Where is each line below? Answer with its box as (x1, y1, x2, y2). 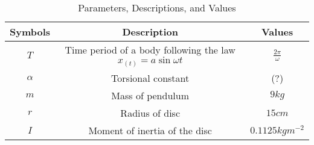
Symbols (10, 25, 51, 39)
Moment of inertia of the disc (88, 123, 212, 138)
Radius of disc (120, 106, 180, 120)
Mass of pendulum (111, 88, 189, 103)
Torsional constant (111, 71, 190, 85)
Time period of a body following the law (65, 43, 235, 57)
